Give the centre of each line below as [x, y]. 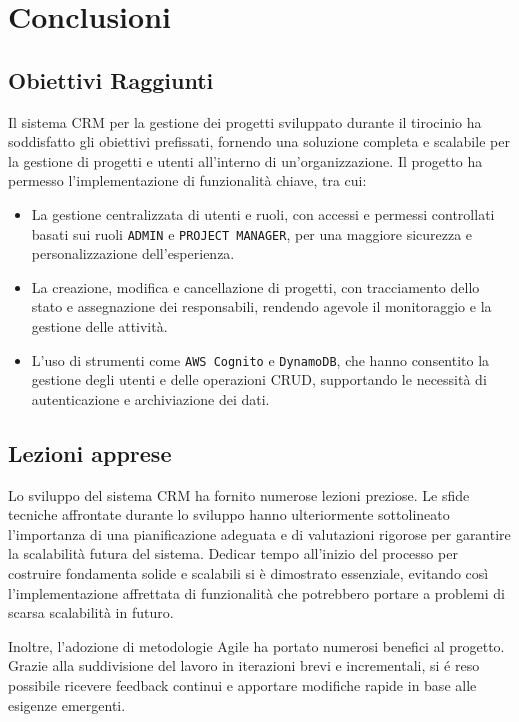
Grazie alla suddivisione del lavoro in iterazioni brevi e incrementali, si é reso [244, 665]
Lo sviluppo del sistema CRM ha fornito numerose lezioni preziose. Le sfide [239, 494]
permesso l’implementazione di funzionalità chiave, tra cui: [187, 180]
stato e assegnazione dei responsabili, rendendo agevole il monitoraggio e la [261, 306]
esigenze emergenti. [67, 704]
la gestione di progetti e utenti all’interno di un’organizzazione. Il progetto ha [245, 160]
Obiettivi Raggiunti [111, 79]
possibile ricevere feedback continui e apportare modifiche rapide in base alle [242, 684]
